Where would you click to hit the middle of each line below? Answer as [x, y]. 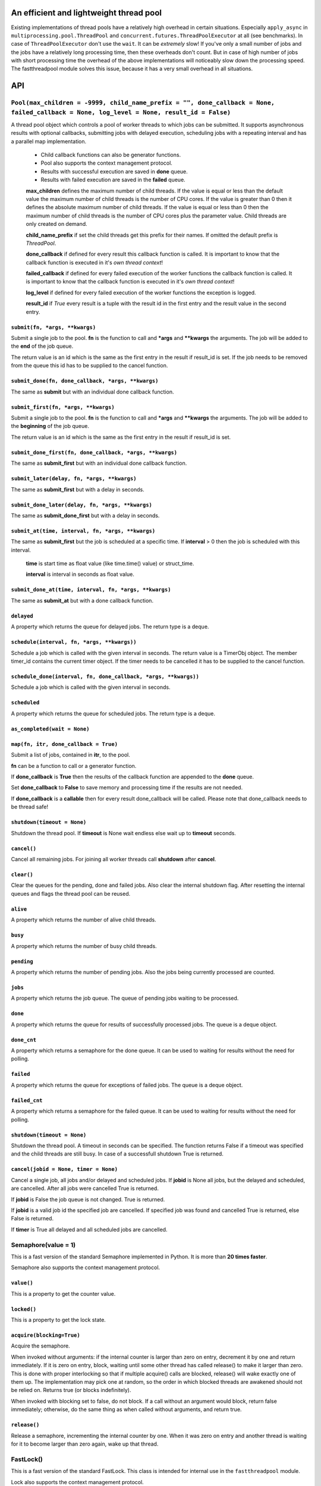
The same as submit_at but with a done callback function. [82, 600]
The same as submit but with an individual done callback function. [92, 392]
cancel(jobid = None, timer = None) [64, 1169]
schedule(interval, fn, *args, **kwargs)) [74, 642]
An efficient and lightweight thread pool [86, 13]
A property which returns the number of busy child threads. [84, 946]
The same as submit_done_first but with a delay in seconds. [85, 515]
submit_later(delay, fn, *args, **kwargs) [74, 479]
